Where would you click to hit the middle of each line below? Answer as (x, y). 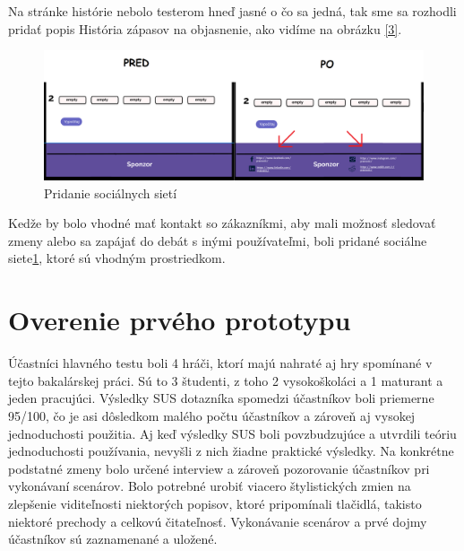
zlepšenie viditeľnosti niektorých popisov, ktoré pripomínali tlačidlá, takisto (215, 503)
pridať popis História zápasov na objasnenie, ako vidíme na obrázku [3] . (205, 28)
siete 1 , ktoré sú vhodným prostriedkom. (117, 258)
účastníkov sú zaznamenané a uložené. (113, 539)
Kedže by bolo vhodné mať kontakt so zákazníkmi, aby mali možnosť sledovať (222, 223)
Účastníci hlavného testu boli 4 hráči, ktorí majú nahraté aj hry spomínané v (220, 363)
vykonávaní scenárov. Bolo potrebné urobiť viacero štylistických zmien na (210, 486)
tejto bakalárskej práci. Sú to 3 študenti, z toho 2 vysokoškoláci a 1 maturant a (226, 380)
